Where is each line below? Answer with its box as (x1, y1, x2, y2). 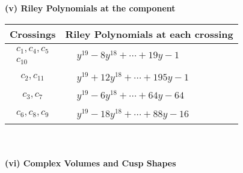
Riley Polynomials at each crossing (65, 26, 233, 41)
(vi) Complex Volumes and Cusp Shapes (5, 157, 176, 169)
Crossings (10, 26, 56, 41)
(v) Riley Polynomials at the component (5, 2, 176, 14)
